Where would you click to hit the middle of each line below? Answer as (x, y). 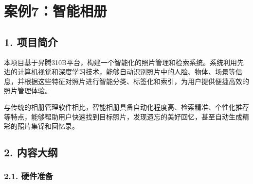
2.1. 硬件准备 (28, 176)
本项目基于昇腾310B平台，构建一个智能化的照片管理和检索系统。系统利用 (120, 62)
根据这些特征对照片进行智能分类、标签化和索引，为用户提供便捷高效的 (136, 81)
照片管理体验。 (28, 91)
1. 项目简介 (31, 42)
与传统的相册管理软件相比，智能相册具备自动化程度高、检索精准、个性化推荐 (126, 107)
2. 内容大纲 (31, 152)
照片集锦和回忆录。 (48, 126)
